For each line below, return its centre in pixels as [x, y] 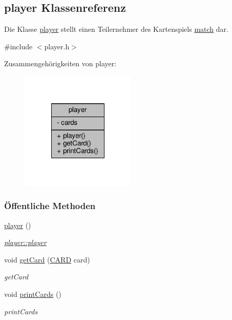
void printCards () [33, 294]
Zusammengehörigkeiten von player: [60, 63]
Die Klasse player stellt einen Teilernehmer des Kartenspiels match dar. [116, 29]
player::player [25, 242]
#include [18, 46]
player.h [57, 46]
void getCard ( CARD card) [47, 259]
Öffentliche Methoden [50, 206]
